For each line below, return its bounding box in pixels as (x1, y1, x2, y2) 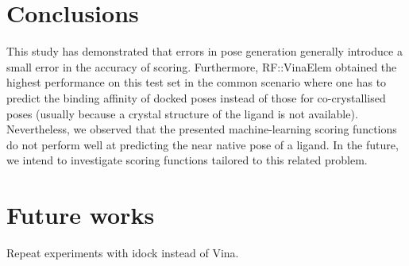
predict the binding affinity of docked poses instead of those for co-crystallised (6, 89, 386, 106)
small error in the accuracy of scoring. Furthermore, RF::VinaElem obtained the (6, 58, 397, 75)
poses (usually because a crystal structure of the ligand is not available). (6, 105, 358, 121)
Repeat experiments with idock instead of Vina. (6, 245, 239, 260)
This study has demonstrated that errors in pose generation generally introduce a (6, 43, 403, 60)
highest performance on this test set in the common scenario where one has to (6, 74, 387, 91)
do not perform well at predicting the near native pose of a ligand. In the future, (6, 136, 399, 152)
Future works (6, 199, 155, 231)
